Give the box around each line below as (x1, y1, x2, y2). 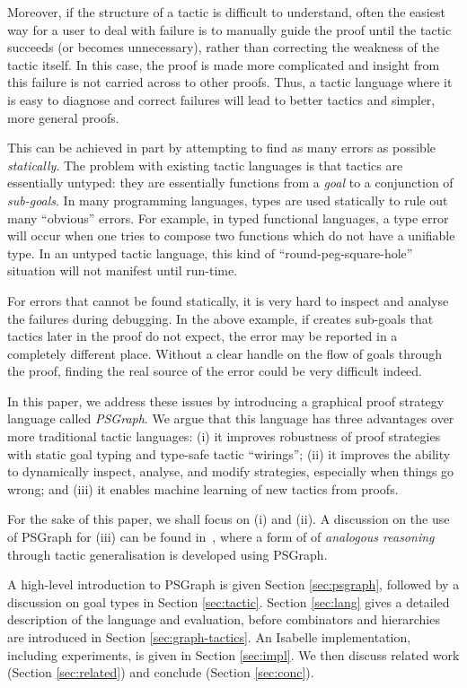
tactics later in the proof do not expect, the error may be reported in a (7, 327, 398, 345)
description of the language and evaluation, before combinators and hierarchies (7, 610, 440, 629)
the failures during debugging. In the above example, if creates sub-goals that (7, 309, 434, 327)
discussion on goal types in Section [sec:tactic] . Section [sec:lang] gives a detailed (7, 592, 450, 611)
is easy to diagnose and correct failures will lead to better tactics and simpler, (7, 90, 436, 109)
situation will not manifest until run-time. (7, 261, 238, 280)
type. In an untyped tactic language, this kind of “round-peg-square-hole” (7, 243, 413, 262)
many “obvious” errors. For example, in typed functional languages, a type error (7, 208, 449, 227)
